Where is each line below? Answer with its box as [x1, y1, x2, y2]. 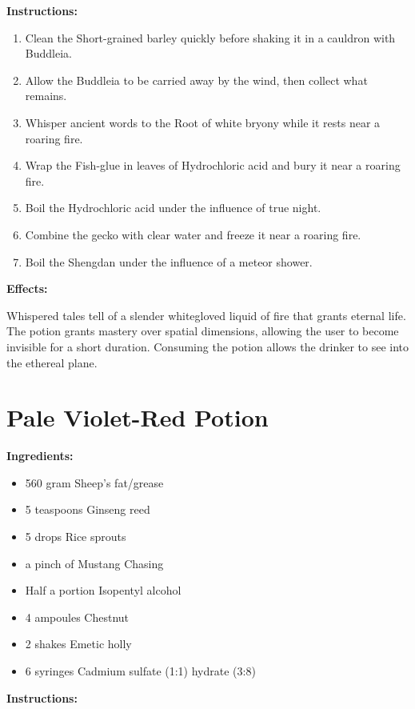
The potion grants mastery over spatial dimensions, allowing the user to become [6, 322, 399, 339]
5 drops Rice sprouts [25, 528, 126, 544]
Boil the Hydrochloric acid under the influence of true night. [25, 199, 321, 216]
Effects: [6, 280, 48, 297]
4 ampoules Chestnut [25, 608, 130, 625]
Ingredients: [6, 447, 74, 464]
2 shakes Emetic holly [25, 635, 132, 652]
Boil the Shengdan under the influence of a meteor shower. [25, 253, 313, 270]
